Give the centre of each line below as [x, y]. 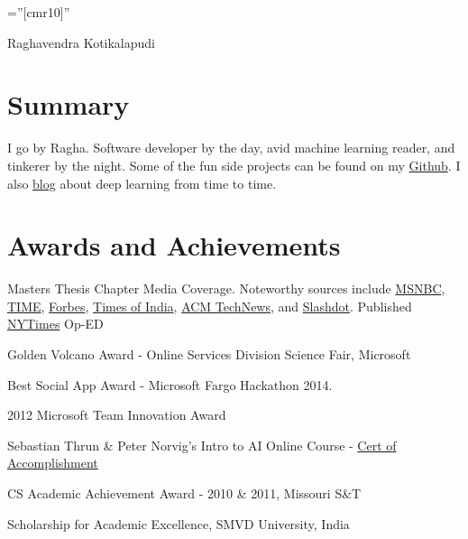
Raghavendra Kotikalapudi [81, 42]
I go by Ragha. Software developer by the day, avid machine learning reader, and [231, 148]
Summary [69, 104]
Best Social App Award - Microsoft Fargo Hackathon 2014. [170, 384]
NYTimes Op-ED [55, 324]
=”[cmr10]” [39, 12]
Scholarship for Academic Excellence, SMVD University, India [179, 523]
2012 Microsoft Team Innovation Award [117, 415]
